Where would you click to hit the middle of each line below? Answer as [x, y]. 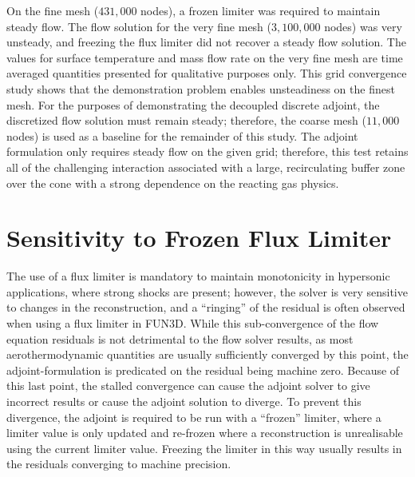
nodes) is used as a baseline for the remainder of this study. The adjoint [182, 135]
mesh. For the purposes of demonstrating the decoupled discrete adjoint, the [193, 104]
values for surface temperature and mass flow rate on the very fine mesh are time [205, 57]
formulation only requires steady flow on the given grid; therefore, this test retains [207, 151]
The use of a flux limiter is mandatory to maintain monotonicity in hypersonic [198, 276]
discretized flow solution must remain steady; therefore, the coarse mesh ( [186, 120]
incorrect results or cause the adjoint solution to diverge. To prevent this [184, 401]
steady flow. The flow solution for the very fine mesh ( [139, 26]
